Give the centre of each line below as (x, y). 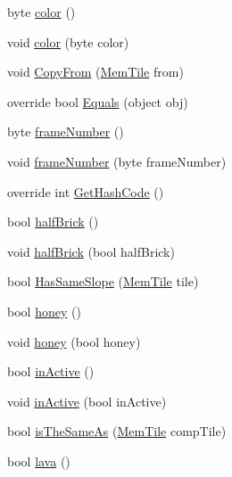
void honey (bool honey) (74, 341)
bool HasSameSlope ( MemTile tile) (103, 281)
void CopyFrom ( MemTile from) (95, 72)
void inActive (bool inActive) (87, 401)
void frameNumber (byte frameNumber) (117, 161)
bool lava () (39, 461)
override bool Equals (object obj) (98, 101)
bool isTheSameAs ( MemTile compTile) (117, 431)
